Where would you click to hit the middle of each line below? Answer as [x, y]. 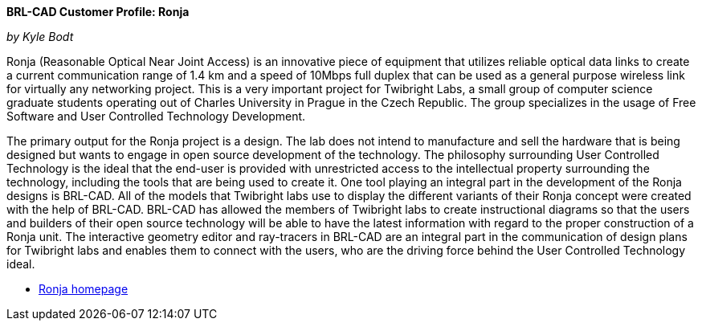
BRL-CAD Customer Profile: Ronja [98, 12]
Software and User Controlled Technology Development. [156, 116]
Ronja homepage [84, 289]
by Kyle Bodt [40, 37]
